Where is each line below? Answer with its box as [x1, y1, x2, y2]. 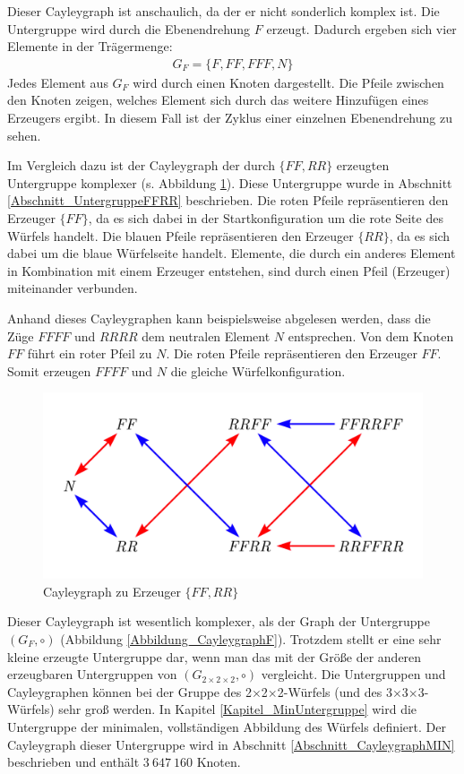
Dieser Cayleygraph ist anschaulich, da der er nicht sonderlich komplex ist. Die [7, 2, 440, 20]
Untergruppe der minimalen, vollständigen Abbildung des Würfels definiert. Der [7, 717, 446, 735]
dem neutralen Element [142, 326, 271, 345]
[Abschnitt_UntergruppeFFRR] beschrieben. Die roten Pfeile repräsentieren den [7, 191, 449, 210]
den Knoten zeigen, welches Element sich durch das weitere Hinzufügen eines [7, 90, 429, 109]
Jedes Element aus [7, 73, 108, 91]
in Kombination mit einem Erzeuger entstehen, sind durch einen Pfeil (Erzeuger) [7, 261, 451, 279]
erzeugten [336, 156, 390, 175]
